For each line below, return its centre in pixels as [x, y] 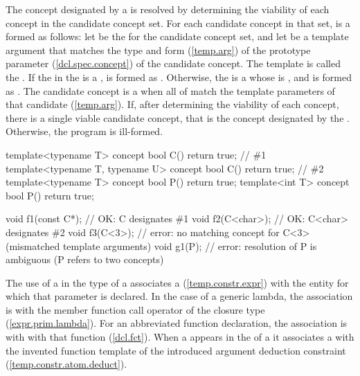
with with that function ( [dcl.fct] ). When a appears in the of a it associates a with [180, 337]
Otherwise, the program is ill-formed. [84, 131]
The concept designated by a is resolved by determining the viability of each [168, 9]
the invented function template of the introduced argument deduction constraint [176, 350]
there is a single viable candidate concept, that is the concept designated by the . [178, 117]
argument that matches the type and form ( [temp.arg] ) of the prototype [158, 50]
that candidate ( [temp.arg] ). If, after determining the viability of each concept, [172, 104]
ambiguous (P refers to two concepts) [85, 259]
